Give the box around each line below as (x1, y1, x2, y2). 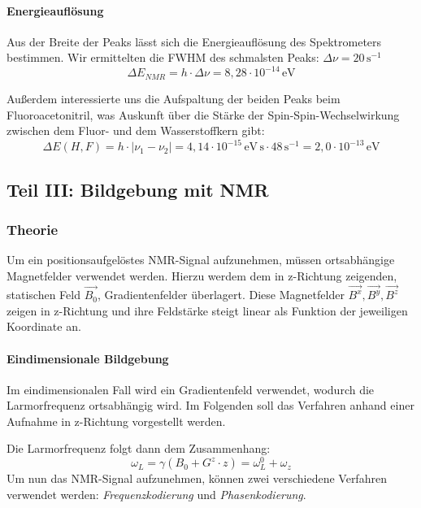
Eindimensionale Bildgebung (7, 350, 169, 367)
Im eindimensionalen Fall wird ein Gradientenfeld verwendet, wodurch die (7, 380, 375, 397)
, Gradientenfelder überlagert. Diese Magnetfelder (97, 286, 345, 303)
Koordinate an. (7, 318, 81, 335)
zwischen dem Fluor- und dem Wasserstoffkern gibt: (7, 122, 265, 139)
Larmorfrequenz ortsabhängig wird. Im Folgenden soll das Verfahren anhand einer (7, 397, 414, 414)
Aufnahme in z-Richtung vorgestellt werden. (7, 412, 226, 429)
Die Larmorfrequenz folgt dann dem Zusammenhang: (7, 440, 271, 457)
